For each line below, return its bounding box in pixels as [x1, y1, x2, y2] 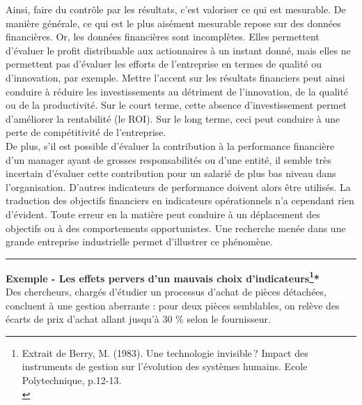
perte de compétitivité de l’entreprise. [6, 125, 166, 139]
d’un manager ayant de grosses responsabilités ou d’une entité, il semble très [6, 152, 331, 167]
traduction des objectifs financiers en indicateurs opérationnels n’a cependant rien [6, 193, 354, 208]
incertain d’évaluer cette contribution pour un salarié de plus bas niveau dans [6, 166, 336, 181]
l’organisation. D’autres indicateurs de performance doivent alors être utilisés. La [6, 179, 351, 194]
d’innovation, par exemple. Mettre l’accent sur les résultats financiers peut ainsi [6, 70, 345, 84]
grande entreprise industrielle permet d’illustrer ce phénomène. [6, 234, 273, 249]
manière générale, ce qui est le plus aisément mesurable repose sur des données [6, 15, 341, 30]
